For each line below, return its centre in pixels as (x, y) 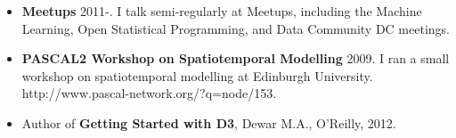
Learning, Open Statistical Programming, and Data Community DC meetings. (236, 28)
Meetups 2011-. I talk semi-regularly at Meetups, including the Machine (222, 11)
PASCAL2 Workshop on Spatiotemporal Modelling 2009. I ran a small (236, 58)
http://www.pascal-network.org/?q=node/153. (149, 93)
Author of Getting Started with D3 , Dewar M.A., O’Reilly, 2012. (209, 122)
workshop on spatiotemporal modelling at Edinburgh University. (197, 75)
